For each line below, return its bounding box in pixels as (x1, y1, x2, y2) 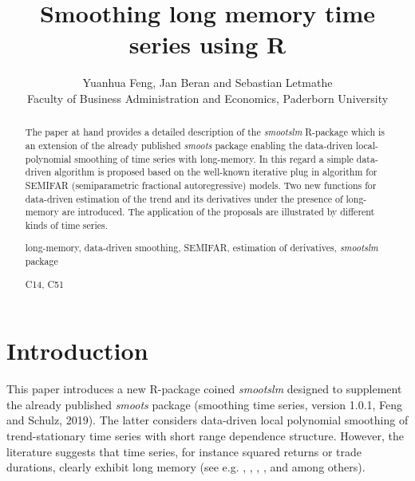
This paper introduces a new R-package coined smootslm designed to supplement (6, 380, 402, 397)
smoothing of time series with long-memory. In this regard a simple (74, 152, 354, 165)
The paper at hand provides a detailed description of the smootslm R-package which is (25, 125, 385, 139)
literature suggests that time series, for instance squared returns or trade (6, 443, 362, 459)
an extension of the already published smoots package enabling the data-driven (25, 138, 353, 152)
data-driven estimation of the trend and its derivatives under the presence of (25, 191, 343, 205)
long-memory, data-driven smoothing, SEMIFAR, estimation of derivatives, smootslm (25, 241, 378, 254)
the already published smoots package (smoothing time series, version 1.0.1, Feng (6, 396, 403, 412)
